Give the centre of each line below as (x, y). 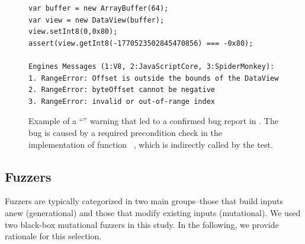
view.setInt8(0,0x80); (73, 32)
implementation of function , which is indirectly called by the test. (151, 144)
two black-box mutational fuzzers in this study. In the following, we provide (142, 224)
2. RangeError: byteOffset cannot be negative (122, 90)
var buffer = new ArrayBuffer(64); (99, 8)
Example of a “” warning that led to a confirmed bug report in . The (153, 121)
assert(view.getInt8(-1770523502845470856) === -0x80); (141, 43)
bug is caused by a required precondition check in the (125, 132)
